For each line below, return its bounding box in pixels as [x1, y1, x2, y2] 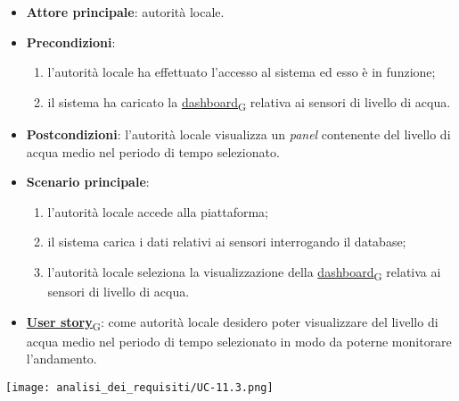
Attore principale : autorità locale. [26, 3, 225, 21]
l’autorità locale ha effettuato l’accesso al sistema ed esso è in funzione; [47, 63, 436, 81]
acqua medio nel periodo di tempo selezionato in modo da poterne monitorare [26, 331, 452, 350]
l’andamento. [26, 349, 97, 368]
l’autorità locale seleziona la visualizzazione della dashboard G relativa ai [47, 262, 441, 283]
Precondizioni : [26, 32, 116, 51]
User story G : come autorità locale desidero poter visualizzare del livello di [26, 312, 439, 333]
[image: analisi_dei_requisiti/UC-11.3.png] [5, 380, 274, 394]
